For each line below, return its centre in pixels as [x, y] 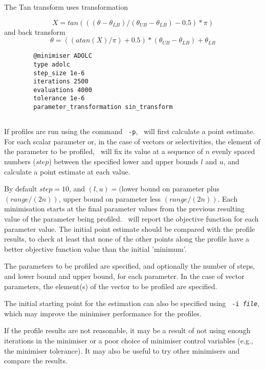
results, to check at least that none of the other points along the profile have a [127, 239]
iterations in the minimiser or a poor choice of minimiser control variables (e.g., [129, 340]
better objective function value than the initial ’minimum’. [95, 248]
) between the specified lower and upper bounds [124, 161]
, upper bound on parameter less [110, 198]
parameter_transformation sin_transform [103, 107]
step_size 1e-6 [59, 73]
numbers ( [20, 161]
